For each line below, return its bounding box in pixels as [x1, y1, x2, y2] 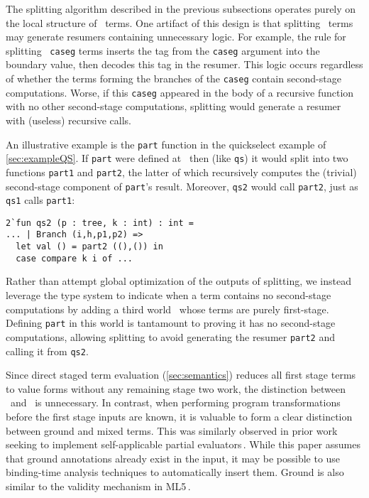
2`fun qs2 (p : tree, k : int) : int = [6, 217, 194, 228]
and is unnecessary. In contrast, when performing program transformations [10, 395, 341, 410]
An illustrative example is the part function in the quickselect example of [6, 136, 326, 151]
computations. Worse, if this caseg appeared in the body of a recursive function [6, 85, 354, 99]
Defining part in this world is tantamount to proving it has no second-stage [6, 315, 336, 330]
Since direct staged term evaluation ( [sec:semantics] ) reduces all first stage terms [6, 367, 356, 382]
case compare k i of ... [16, 253, 133, 264]
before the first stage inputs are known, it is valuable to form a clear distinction [6, 408, 353, 423]
